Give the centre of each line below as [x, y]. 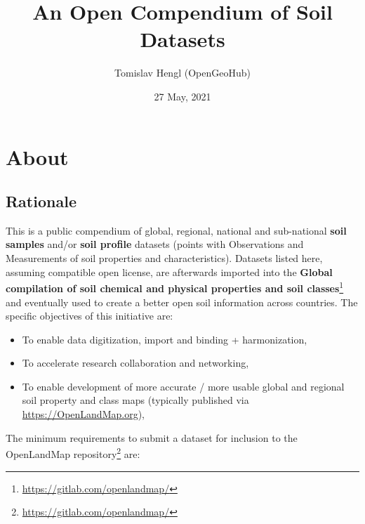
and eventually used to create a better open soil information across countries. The [182, 302]
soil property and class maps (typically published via [135, 400]
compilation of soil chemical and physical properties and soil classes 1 [175, 287]
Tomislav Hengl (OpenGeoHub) [182, 73]
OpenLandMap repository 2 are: [73, 453]
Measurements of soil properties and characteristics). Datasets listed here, [164, 258]
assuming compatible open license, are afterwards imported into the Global [169, 271]
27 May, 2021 [182, 96]
